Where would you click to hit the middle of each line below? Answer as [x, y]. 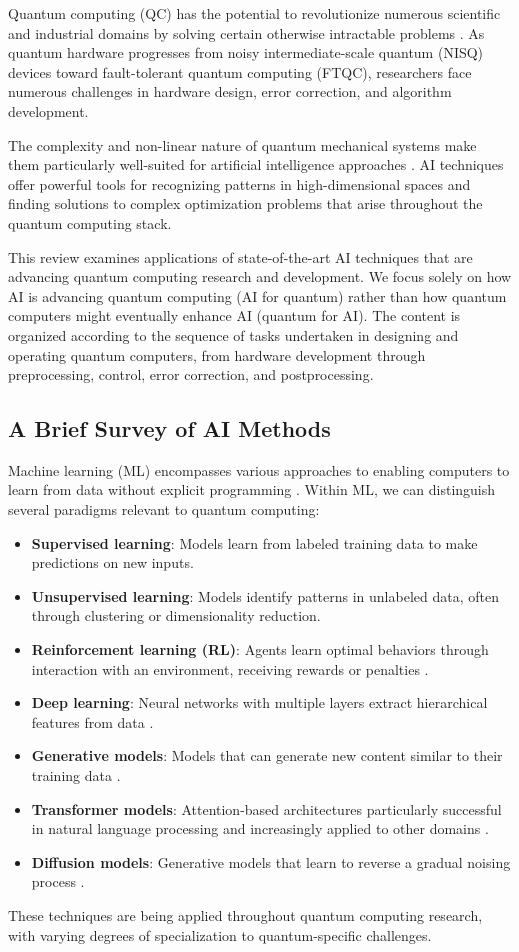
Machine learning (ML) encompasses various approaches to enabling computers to [259, 469]
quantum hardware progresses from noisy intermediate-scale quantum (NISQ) [246, 52]
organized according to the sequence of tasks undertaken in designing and [233, 334]
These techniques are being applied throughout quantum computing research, [245, 914]
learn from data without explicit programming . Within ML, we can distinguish [252, 489]
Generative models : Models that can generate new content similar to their [267, 755]
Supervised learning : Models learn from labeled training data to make [254, 542]
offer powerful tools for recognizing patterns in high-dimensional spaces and [239, 183]
